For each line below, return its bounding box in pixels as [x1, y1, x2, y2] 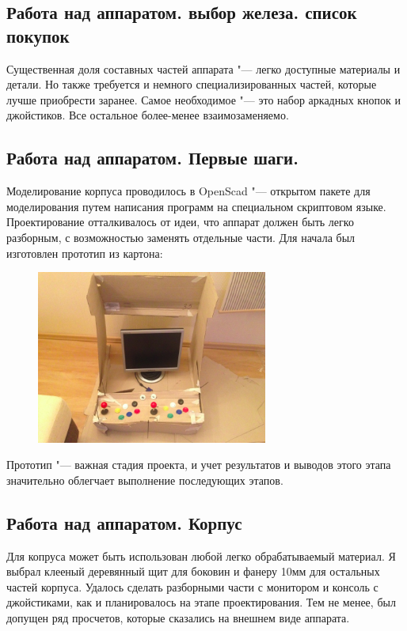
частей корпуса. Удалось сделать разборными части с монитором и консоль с [6, 578, 378, 595]
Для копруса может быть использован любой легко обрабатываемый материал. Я [6, 547, 396, 564]
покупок [6, 23, 70, 47]
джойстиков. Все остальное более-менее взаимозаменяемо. [6, 107, 289, 123]
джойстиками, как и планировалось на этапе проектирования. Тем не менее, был [6, 594, 396, 610]
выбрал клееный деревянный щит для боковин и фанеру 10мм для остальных [6, 563, 380, 580]
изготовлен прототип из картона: [6, 244, 163, 261]
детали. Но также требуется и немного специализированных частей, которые [6, 76, 377, 93]
